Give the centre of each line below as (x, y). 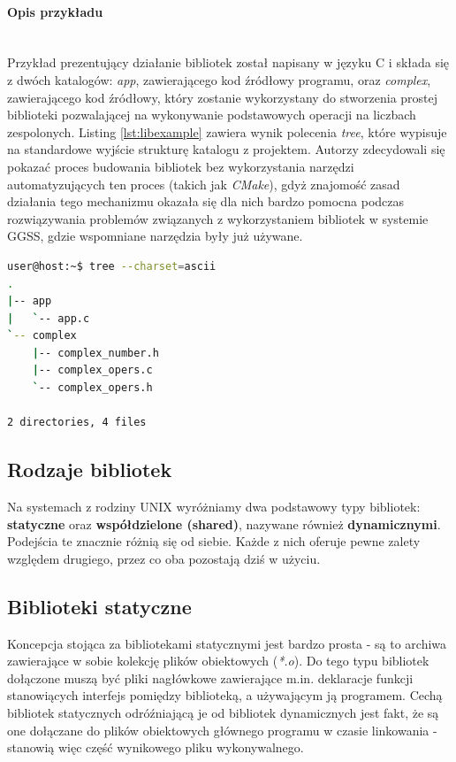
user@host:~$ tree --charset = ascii (112, 266)
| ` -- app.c (49, 318)
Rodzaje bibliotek (90, 470)
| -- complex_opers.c (92, 370)
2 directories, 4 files (77, 423)
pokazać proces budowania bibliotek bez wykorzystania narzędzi (181, 166)
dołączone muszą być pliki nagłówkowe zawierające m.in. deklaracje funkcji (210, 677)
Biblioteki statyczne (99, 606)
